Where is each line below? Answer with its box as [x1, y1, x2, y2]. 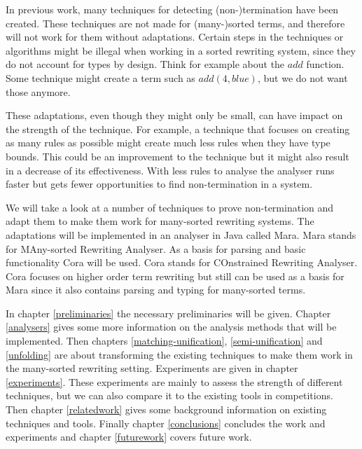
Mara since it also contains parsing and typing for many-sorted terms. [6, 282, 306, 297]
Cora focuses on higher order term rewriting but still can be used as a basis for [6, 268, 344, 283]
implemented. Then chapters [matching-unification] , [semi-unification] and [6, 333, 323, 348]
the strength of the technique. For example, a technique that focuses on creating [6, 121, 350, 136]
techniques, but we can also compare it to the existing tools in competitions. [6, 388, 333, 403]
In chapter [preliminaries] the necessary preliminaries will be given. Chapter [6, 305, 331, 320]
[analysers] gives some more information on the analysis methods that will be [6, 319, 337, 334]
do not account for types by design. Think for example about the [6, 57, 285, 71]
